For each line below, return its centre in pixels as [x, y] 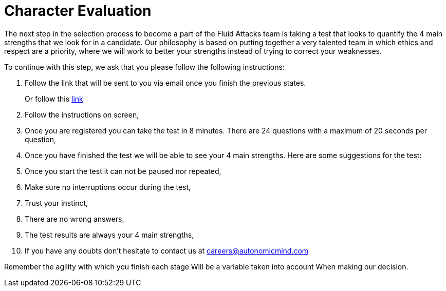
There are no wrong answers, [75, 219]
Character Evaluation [78, 11]
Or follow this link [54, 99]
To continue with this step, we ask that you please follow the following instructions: [144, 67]
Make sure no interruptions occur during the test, [108, 187]
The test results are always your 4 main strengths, [109, 235]
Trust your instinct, [57, 203]
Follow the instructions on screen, [82, 114]
